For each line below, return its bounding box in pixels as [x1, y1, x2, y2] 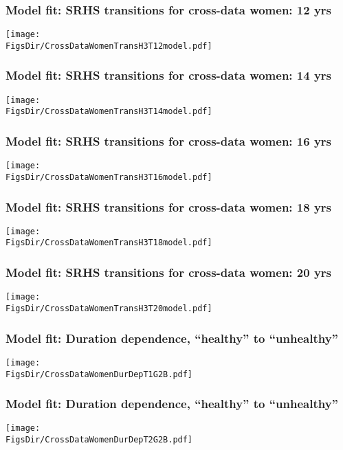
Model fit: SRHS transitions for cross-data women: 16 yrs [5, 132, 332, 149]
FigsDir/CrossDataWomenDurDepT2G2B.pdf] [5, 435, 193, 445]
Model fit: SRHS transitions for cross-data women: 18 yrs [5, 198, 332, 215]
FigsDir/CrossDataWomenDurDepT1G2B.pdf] [5, 369, 193, 379]
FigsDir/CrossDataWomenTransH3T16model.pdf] [5, 172, 212, 182]
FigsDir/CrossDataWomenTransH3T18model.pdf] [5, 238, 212, 248]
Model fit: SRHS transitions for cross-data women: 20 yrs [5, 264, 332, 281]
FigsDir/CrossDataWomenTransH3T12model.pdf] [5, 41, 212, 51]
